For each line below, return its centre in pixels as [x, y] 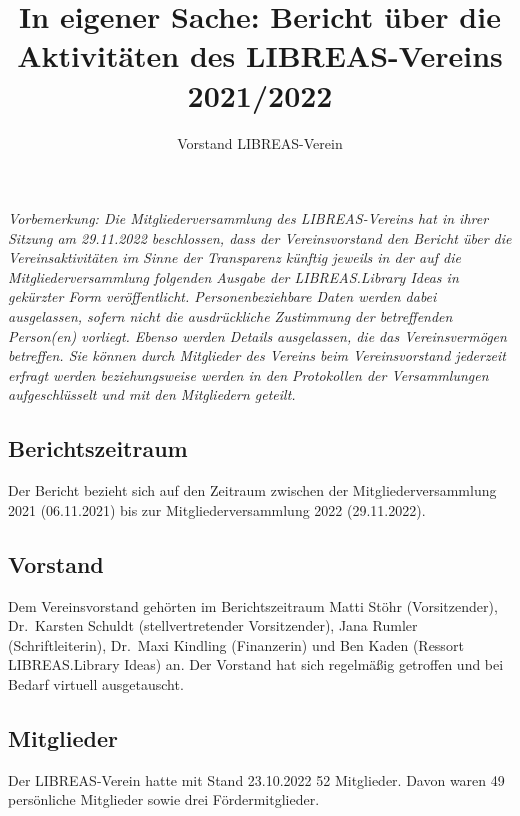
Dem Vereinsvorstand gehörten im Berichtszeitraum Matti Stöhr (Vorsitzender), [253, 605]
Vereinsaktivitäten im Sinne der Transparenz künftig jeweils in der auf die [234, 257]
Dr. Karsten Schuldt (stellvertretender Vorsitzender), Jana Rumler [213, 625]
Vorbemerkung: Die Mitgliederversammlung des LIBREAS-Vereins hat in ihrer [248, 218]
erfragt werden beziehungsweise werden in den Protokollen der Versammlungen [248, 374]
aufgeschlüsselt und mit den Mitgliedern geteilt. [152, 394]
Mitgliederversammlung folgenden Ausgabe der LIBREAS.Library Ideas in [233, 276]
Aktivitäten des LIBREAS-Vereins [260, 55]
